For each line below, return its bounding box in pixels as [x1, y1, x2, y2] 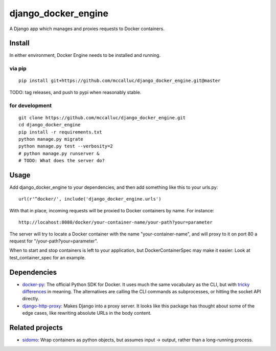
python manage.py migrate [18, 136, 84, 142]
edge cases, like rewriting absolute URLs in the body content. [22, 310, 152, 316]
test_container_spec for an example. [9, 254, 86, 260]
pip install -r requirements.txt [18, 129, 102, 135]
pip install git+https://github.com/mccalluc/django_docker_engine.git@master [18, 78, 221, 84]
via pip [9, 65, 27, 72]
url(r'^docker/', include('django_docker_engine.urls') [18, 196, 162, 202]
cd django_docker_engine [18, 122, 81, 128]
